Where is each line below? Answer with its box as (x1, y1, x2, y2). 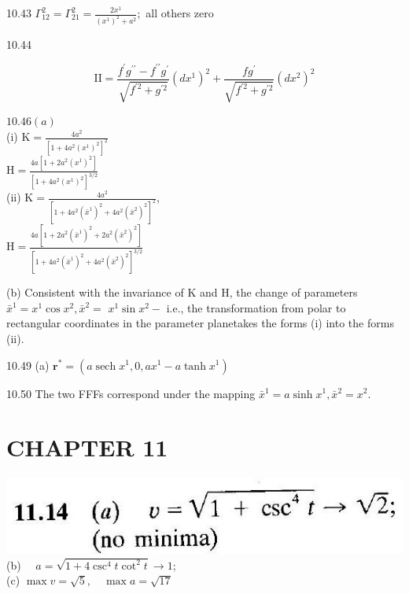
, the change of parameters (229, 284, 358, 301)
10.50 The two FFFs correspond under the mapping (6, 385, 256, 401)
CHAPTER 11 (6, 431, 168, 463)
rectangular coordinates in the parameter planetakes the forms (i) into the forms (6, 315, 394, 331)
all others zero (146, 5, 214, 20)
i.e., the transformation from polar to (166, 299, 346, 315)
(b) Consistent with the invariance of (6, 284, 184, 301)
